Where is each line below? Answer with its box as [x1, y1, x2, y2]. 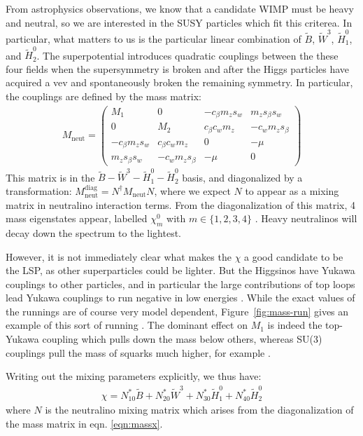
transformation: [6, 183, 72, 198]
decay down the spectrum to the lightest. [6, 225, 182, 240]
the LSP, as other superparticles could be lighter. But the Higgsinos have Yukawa [6, 263, 355, 278]
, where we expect [154, 183, 231, 198]
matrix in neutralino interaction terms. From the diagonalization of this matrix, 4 [6, 197, 355, 212]
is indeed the [267, 318, 322, 332]
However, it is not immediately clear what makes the [6, 249, 232, 264]
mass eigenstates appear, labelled [6, 211, 148, 226]
